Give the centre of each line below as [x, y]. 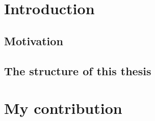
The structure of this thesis [78, 70]
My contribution [63, 108]
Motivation [34, 40]
